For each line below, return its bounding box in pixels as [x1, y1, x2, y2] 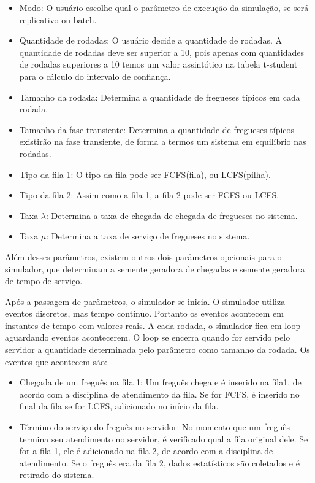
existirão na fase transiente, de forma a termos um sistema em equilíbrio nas [19, 135, 306, 148]
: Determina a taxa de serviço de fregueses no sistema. [46, 230, 250, 242]
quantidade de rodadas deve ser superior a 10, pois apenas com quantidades [19, 45, 304, 58]
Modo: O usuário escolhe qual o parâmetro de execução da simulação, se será [19, 1, 309, 14]
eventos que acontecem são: [5, 355, 107, 368]
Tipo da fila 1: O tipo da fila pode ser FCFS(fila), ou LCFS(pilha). [19, 168, 271, 180]
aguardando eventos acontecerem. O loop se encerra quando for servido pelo [5, 331, 290, 344]
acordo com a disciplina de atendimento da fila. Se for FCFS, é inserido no [19, 387, 300, 400]
